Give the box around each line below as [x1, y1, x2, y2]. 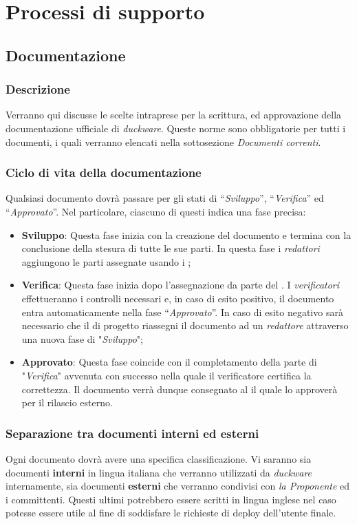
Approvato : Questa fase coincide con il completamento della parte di [21, 355, 317, 369]
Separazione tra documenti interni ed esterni [6, 424, 259, 441]
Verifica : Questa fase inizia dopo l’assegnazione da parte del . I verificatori [21, 277, 340, 292]
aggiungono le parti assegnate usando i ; [21, 254, 191, 269]
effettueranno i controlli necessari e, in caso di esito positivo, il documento [21, 291, 334, 305]
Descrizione [6, 81, 70, 98]
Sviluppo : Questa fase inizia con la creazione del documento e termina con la [21, 227, 351, 242]
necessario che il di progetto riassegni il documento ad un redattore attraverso [21, 318, 349, 333]
